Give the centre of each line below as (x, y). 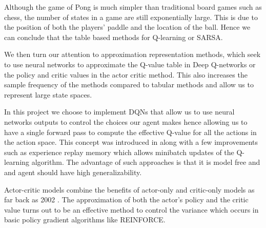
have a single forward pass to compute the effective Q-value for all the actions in (130, 132)
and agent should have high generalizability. (73, 172)
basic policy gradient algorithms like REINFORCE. (85, 220)
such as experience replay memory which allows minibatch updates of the (119, 152)
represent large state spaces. (48, 94)
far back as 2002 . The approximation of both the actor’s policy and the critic (126, 199)
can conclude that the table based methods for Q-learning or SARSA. (114, 37)
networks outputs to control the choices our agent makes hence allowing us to (126, 121)
